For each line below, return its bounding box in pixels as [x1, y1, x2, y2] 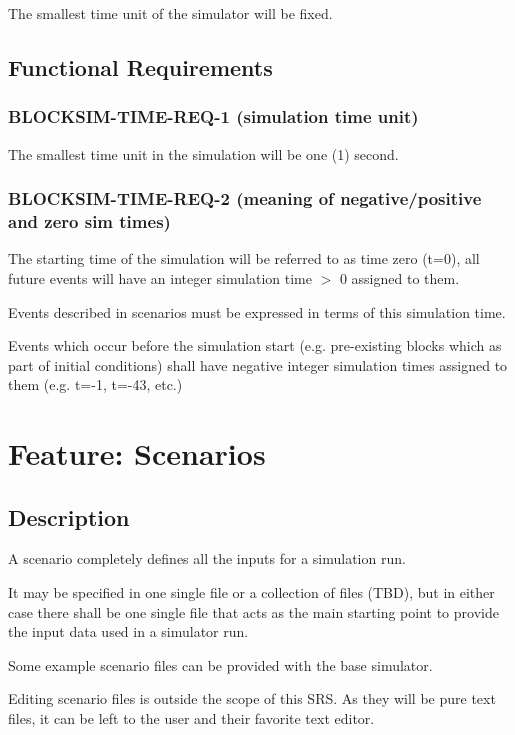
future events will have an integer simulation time [8, 267, 312, 288]
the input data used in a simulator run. [8, 621, 249, 642]
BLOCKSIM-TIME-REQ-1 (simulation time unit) [8, 104, 419, 129]
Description [8, 501, 130, 532]
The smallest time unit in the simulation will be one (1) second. [8, 143, 399, 164]
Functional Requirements [8, 51, 273, 82]
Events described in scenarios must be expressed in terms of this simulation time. [8, 301, 506, 322]
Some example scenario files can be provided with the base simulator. [8, 654, 433, 675]
